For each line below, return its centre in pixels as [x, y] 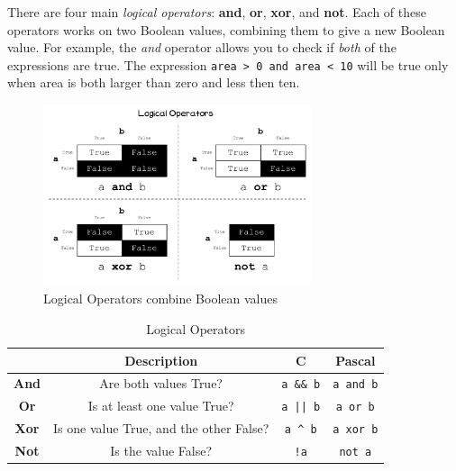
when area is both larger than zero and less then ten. [154, 82]
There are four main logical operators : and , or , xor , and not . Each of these [217, 12]
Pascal [356, 360]
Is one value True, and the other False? [161, 428]
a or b [355, 408]
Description [161, 360]
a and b [356, 385]
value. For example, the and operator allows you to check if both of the [202, 47]
